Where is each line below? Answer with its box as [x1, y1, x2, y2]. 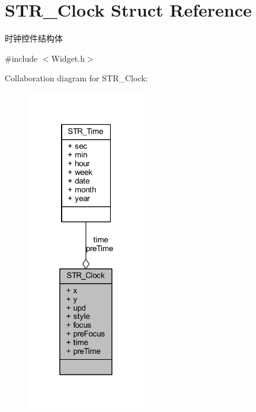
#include [5, 52, 38, 64]
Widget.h [51, 52, 85, 64]
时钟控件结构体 [5, 32, 63, 45]
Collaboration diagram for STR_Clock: [5, 72, 148, 84]
